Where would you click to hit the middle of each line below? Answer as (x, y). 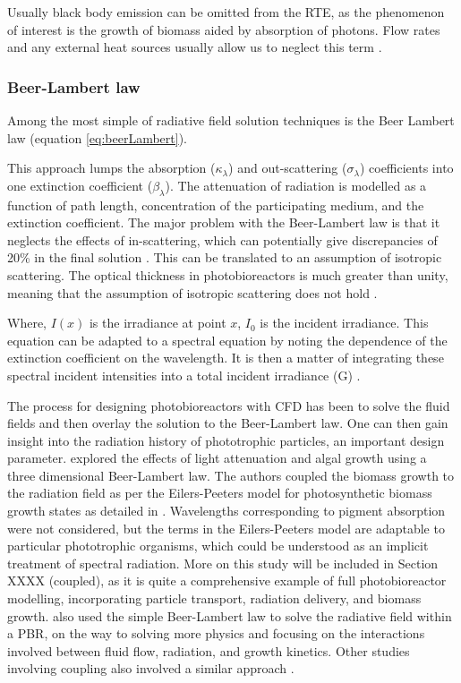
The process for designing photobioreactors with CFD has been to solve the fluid (229, 405)
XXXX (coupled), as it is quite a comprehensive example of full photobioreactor (227, 581)
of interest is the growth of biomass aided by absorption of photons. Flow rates (224, 29)
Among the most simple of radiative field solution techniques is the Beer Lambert (231, 120)
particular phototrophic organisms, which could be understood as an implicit (218, 546)
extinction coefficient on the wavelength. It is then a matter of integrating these (226, 358)
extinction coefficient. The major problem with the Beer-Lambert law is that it (224, 222)
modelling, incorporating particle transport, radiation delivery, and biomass (214, 598)
